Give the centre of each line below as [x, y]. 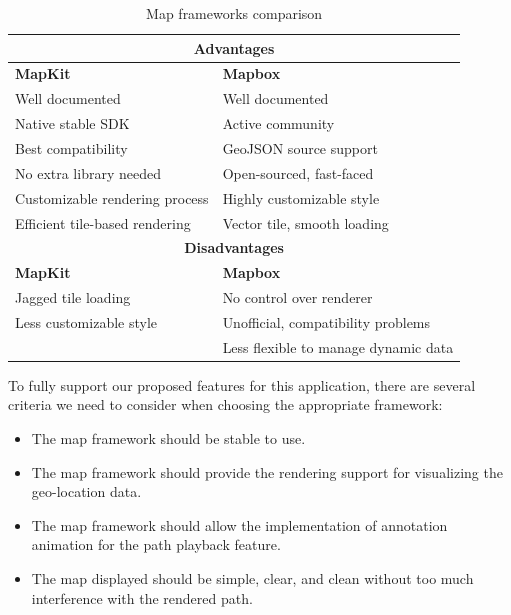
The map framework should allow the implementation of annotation [239, 524]
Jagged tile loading [73, 297]
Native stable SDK [72, 123]
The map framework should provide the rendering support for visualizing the [267, 471]
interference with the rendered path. [142, 597]
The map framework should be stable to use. [168, 438]
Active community [278, 123]
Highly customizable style [301, 197]
